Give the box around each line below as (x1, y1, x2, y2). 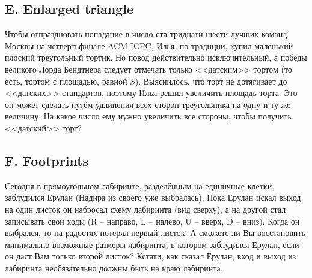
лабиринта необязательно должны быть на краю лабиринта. (5, 261, 223, 274)
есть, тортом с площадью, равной (5, 74, 127, 87)
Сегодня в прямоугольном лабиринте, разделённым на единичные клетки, (5, 179, 275, 192)
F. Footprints (5, 151, 89, 169)
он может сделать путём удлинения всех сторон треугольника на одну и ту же (5, 98, 291, 110)
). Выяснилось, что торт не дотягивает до (135, 74, 287, 87)
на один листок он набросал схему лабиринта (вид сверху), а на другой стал (5, 202, 286, 215)
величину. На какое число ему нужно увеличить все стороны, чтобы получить (5, 110, 292, 122)
